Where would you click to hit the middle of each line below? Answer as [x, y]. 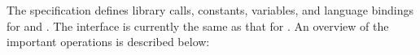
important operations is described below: [108, 42]
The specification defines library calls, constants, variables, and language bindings [210, 10]
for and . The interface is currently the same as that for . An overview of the [198, 25]
